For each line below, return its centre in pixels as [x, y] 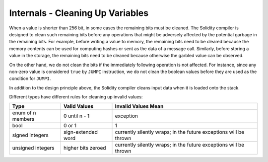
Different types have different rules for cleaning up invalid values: [76, 97]
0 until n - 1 [76, 116]
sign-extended [80, 132]
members [23, 119]
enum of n [24, 113]
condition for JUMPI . [30, 79]
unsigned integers [33, 148]
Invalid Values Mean [139, 106]
